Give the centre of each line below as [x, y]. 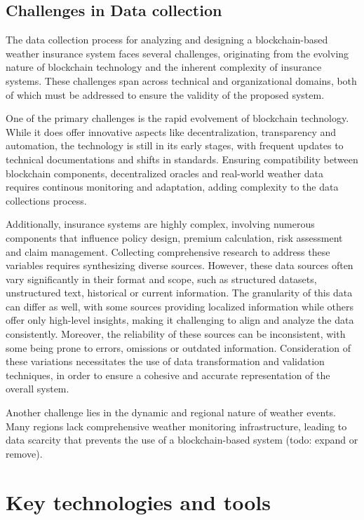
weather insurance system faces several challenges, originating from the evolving [177, 53]
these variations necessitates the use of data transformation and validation [165, 361]
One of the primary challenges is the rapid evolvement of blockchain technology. [177, 118]
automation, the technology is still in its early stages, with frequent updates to [175, 145]
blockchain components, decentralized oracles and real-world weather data [164, 173]
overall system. [38, 389]
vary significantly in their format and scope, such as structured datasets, [161, 279]
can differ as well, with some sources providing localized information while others [180, 306]
